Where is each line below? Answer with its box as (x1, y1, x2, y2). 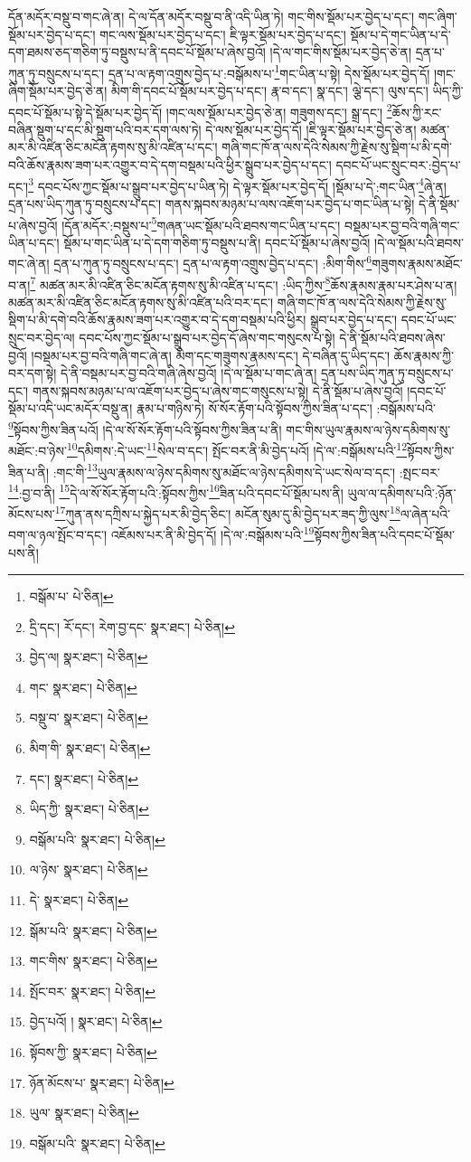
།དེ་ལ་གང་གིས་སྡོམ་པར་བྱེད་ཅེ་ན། (269, 43, 412, 61)
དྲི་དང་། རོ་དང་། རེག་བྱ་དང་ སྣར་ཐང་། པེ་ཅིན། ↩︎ (29, 617, 235, 636)
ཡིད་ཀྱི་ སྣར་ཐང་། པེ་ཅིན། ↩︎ (29, 799, 149, 818)
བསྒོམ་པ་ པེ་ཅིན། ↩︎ (29, 587, 114, 606)
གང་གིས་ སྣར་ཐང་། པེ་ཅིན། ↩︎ (29, 951, 157, 970)
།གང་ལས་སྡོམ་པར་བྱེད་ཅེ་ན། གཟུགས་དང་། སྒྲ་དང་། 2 (165, 99, 392, 121)
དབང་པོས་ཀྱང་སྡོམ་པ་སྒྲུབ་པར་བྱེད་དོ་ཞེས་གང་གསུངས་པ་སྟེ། (79, 328, 335, 347)
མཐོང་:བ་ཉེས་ (8, 440, 67, 459)
